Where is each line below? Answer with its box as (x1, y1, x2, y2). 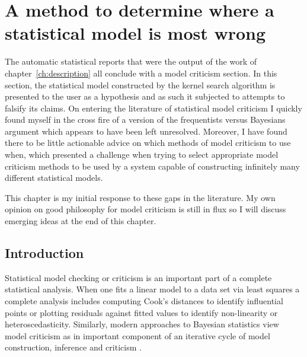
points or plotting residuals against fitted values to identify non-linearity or (5, 306, 278, 318)
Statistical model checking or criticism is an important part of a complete (5, 271, 272, 283)
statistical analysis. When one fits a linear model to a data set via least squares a (5, 283, 300, 295)
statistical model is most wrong (5, 21, 266, 45)
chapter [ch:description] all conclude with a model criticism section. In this (5, 66, 277, 79)
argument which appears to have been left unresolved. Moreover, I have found (5, 125, 287, 137)
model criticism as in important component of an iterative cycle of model (5, 329, 270, 342)
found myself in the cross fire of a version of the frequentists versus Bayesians (5, 113, 286, 126)
